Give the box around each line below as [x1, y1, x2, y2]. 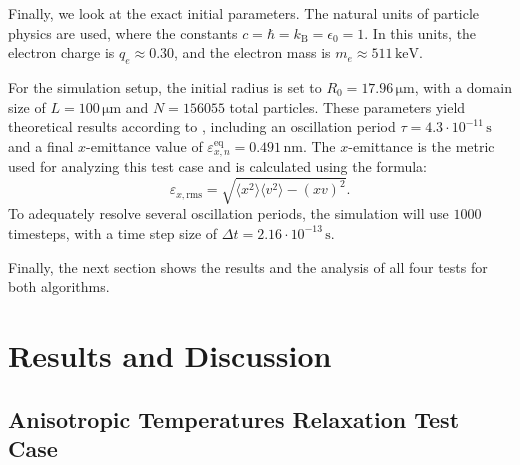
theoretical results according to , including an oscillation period [8, 116, 396, 137]
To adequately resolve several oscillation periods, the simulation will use [8, 203, 449, 224]
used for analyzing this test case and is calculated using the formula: [8, 156, 427, 177]
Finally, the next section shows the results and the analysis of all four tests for [8, 256, 488, 277]
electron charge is [8, 42, 115, 63]
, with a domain [414, 76, 512, 97]
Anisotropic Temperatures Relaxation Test [8, 403, 460, 434]
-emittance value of [86, 135, 203, 156]
